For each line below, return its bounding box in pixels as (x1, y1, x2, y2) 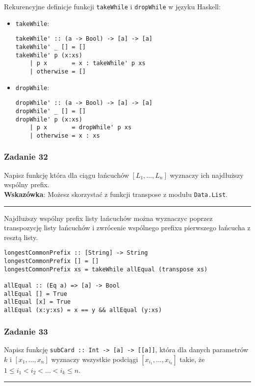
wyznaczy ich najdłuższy (170, 169, 244, 180)
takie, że (179, 354, 205, 364)
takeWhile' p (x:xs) (15, 51, 82, 59)
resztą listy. (4, 232, 38, 242)
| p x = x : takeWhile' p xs (29, 60, 146, 67)
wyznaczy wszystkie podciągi (51, 354, 138, 364)
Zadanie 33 (4, 325, 48, 337)
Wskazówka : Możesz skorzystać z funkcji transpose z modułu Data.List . (4, 189, 228, 199)
